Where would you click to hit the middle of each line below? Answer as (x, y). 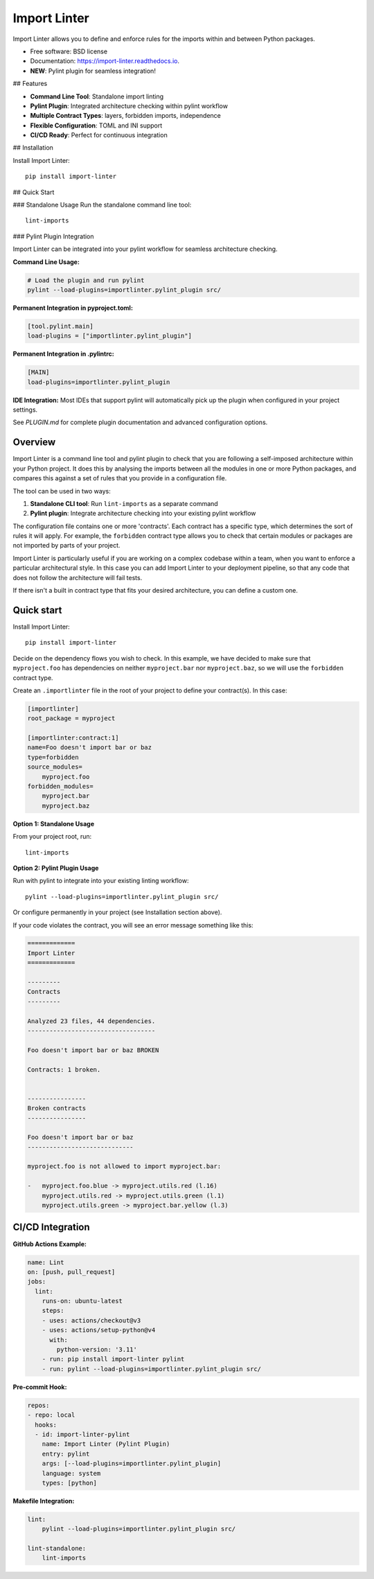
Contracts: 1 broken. (64, 1070)
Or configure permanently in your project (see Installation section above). (117, 912)
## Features (30, 84)
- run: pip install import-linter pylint (113, 1359)
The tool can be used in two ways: (62, 491)
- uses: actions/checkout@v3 (91, 1320)
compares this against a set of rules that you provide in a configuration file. (120, 478)
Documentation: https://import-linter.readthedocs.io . (105, 61)
